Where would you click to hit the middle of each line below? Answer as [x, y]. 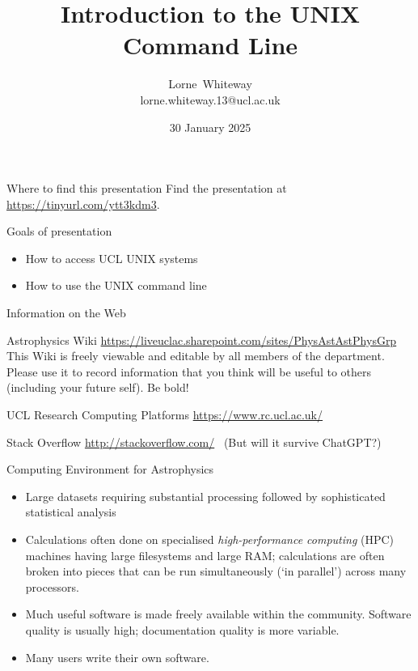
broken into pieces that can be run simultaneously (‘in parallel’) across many [216, 571]
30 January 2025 [210, 127]
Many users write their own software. [117, 657]
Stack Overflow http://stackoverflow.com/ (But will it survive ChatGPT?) [194, 442]
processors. [52, 586]
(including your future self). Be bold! [98, 387]
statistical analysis [71, 512]
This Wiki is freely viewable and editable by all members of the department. [196, 356]
